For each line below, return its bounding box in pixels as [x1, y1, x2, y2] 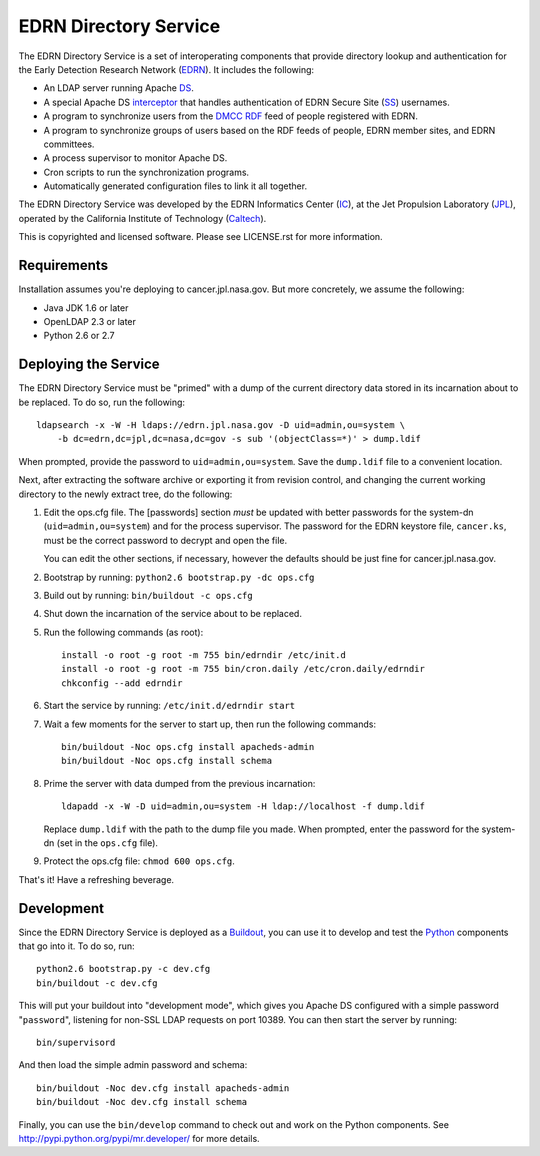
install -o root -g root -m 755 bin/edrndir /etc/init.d [61, 650, 347, 661]
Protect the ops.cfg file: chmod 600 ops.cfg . [43, 855, 235, 867]
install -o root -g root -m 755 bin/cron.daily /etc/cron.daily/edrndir [61, 663, 425, 675]
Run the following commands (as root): [43, 626, 204, 638]
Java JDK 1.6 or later [43, 301, 129, 314]
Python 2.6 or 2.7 [43, 330, 115, 342]
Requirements [18, 257, 109, 274]
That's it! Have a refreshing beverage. [18, 873, 175, 885]
